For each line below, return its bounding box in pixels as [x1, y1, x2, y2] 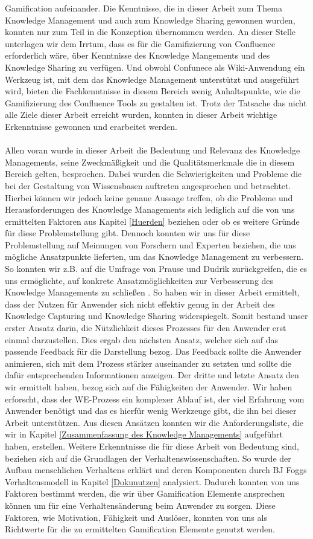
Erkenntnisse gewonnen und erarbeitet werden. [5, 120, 177, 132]
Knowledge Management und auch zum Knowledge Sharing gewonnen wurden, [5, 13, 296, 26]
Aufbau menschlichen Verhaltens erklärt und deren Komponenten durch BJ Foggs [5, 463, 307, 476]
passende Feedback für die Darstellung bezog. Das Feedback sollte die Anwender [5, 345, 302, 358]
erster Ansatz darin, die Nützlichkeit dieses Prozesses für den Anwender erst [5, 321, 286, 334]
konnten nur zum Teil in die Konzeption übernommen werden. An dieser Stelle [5, 25, 296, 38]
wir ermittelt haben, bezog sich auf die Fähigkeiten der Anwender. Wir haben [5, 381, 292, 393]
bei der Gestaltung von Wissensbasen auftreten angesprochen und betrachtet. [5, 179, 291, 192]
